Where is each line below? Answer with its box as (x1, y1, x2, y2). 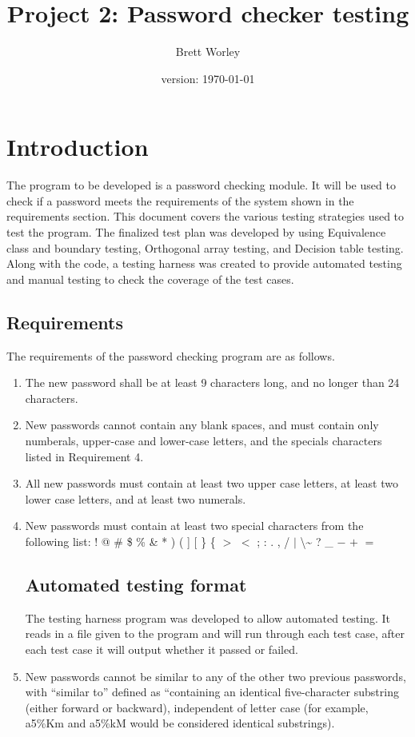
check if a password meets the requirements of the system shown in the (6, 192, 354, 209)
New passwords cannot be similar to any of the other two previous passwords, (25, 667, 406, 684)
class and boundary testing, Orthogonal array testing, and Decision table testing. (6, 239, 404, 256)
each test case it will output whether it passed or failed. (25, 640, 298, 657)
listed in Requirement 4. (25, 448, 144, 464)
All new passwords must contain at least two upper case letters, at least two (25, 475, 398, 492)
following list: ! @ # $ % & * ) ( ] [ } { (25, 532, 216, 549)
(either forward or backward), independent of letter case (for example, (25, 699, 369, 715)
